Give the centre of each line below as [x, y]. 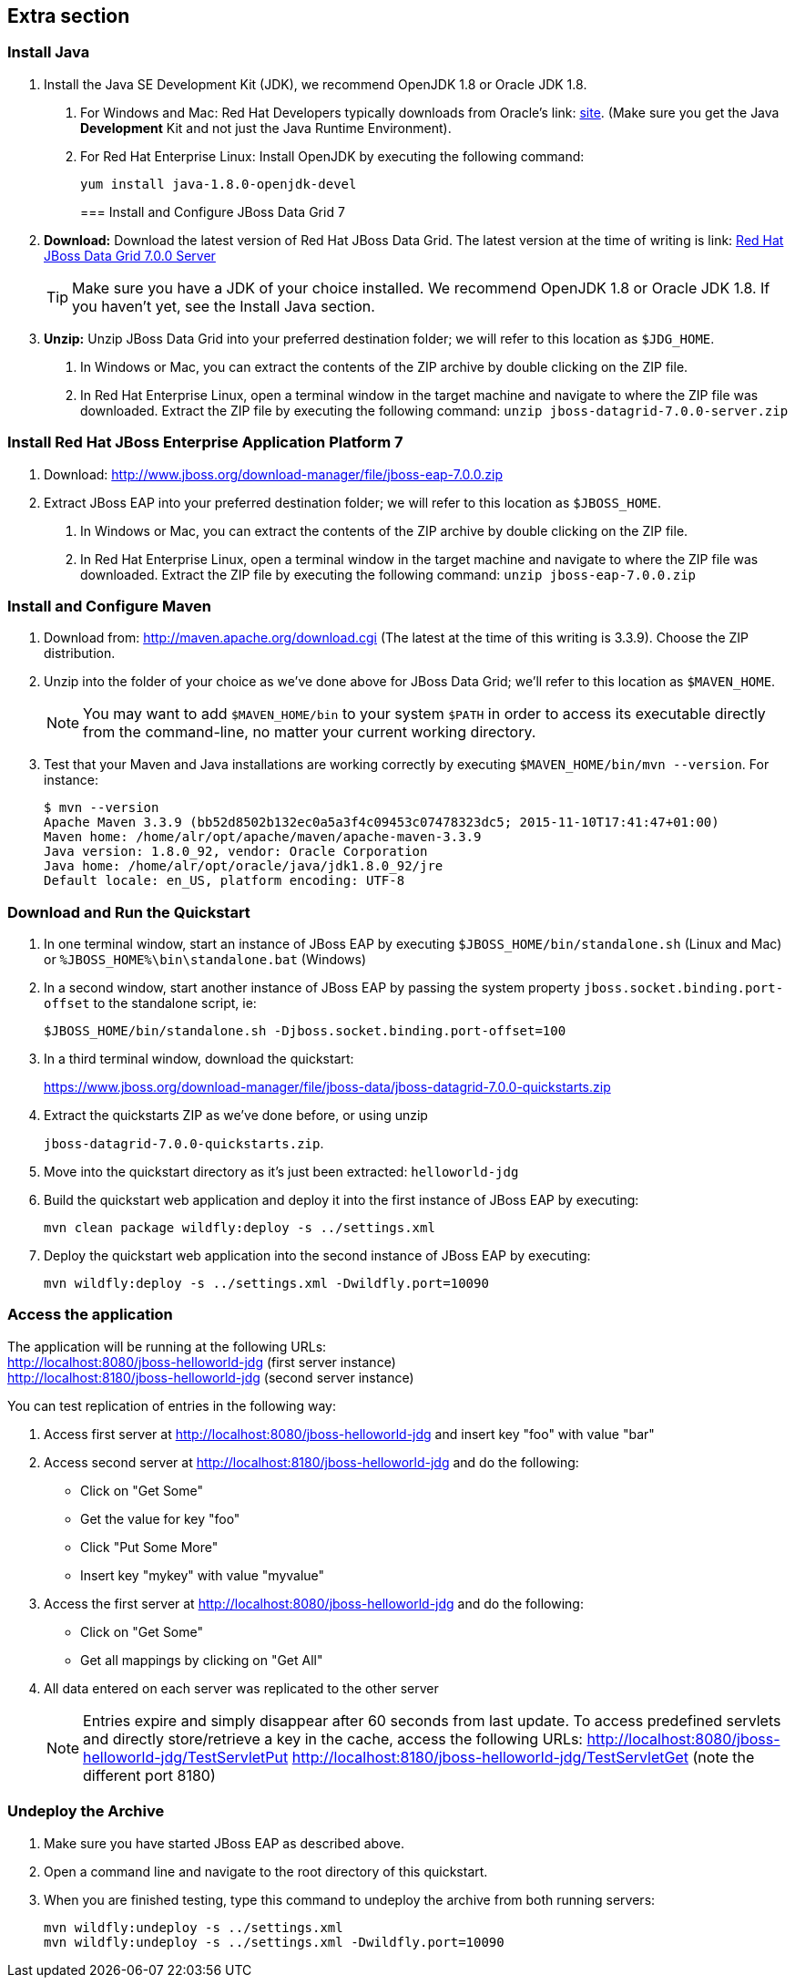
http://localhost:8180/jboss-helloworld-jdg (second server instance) [211, 1377]
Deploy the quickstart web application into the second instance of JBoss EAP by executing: [317, 1256]
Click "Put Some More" [149, 1547]
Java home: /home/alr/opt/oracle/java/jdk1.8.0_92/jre [244, 866]
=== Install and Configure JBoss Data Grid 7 [213, 211]
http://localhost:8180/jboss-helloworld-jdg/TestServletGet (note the [523, 1757]
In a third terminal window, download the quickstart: [199, 1059]
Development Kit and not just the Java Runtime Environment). [266, 128]
